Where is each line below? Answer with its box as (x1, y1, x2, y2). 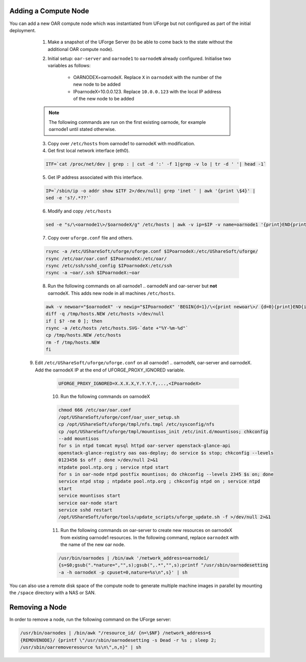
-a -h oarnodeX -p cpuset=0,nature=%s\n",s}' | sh (58, 569, 188, 575)
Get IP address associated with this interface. (47, 174, 143, 180)
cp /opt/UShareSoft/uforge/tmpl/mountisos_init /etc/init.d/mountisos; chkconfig (58, 429, 269, 434)
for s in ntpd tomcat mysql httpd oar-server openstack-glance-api (58, 443, 231, 448)
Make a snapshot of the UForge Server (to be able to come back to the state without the (47, 39, 233, 45)
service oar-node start (58, 500, 118, 506)
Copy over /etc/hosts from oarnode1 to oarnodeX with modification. (47, 140, 195, 146)
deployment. (9, 27, 36, 33)
